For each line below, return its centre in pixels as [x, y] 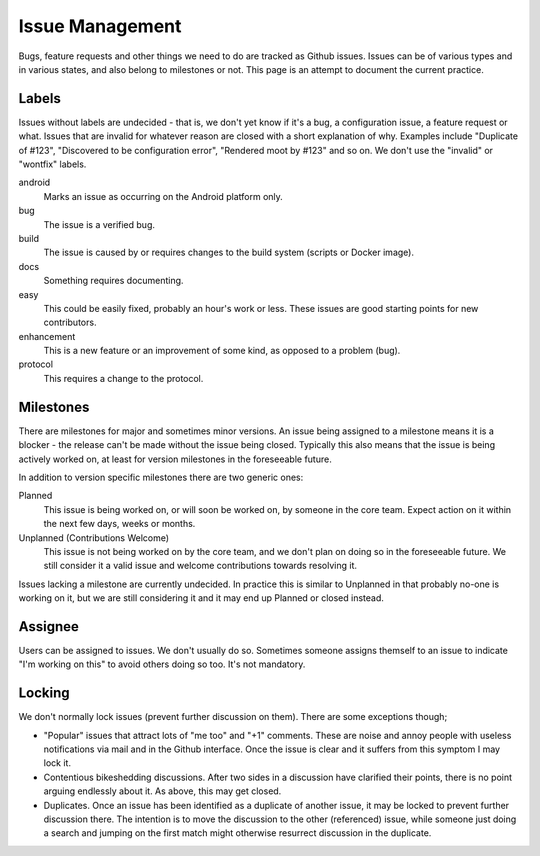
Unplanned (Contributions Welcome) [94, 537]
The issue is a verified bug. [99, 224]
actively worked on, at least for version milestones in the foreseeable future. [175, 459]
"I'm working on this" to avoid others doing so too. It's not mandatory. [162, 664]
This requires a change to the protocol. [123, 378]
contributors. [70, 322]
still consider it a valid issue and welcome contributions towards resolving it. [200, 566]
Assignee [49, 626]
